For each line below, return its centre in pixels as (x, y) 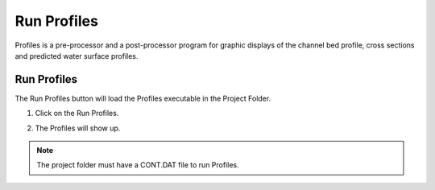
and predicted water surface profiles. (77, 56)
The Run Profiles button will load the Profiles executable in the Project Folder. (143, 98)
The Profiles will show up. (78, 128)
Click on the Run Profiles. (77, 114)
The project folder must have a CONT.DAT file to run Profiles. (138, 165)
